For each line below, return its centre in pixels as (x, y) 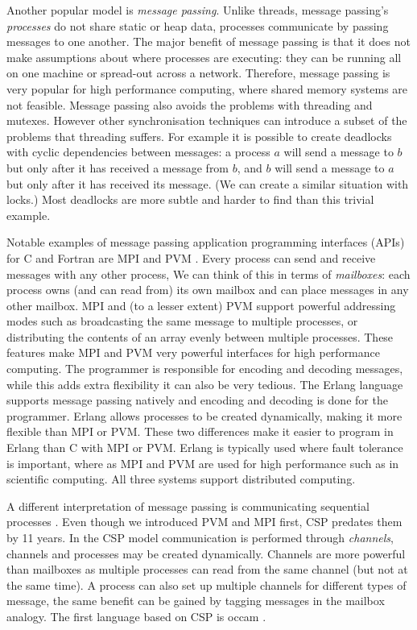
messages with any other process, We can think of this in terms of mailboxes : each (208, 274)
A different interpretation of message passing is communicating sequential (188, 506)
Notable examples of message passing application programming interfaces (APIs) (206, 242)
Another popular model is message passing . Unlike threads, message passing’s (198, 10)
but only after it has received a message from (118, 167)
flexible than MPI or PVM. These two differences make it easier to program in (200, 431)
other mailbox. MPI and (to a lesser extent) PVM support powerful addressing (201, 305)
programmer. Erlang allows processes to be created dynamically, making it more (204, 415)
